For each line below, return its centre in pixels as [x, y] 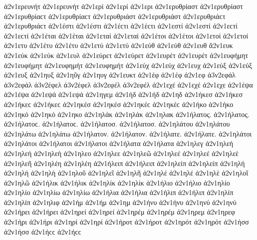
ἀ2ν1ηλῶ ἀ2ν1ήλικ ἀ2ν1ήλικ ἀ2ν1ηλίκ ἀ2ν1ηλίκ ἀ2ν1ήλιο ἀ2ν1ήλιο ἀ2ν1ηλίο [117, 182]
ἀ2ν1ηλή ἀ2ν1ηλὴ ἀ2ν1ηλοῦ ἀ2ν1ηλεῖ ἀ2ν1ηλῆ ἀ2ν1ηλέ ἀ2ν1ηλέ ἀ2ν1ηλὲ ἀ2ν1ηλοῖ [126, 173]
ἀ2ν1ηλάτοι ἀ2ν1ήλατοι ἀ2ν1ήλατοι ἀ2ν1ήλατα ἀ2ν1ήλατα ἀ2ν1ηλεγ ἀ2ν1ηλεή [119, 143]
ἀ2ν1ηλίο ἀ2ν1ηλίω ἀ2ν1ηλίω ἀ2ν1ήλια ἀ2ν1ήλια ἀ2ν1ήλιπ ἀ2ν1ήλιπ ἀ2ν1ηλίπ [119, 192]
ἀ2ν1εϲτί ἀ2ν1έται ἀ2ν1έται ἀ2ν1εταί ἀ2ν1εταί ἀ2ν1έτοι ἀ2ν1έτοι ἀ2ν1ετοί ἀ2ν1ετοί [126, 35]
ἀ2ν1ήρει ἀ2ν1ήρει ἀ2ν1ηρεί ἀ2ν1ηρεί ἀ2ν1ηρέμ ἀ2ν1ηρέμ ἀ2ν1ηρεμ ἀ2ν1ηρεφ [120, 212]
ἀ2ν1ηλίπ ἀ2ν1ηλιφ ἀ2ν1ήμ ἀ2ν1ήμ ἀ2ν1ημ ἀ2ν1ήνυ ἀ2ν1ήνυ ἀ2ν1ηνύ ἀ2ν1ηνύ [120, 202]
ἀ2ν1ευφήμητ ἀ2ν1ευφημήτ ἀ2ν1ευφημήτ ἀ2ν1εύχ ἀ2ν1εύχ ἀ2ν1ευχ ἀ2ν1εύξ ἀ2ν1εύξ [128, 65]
